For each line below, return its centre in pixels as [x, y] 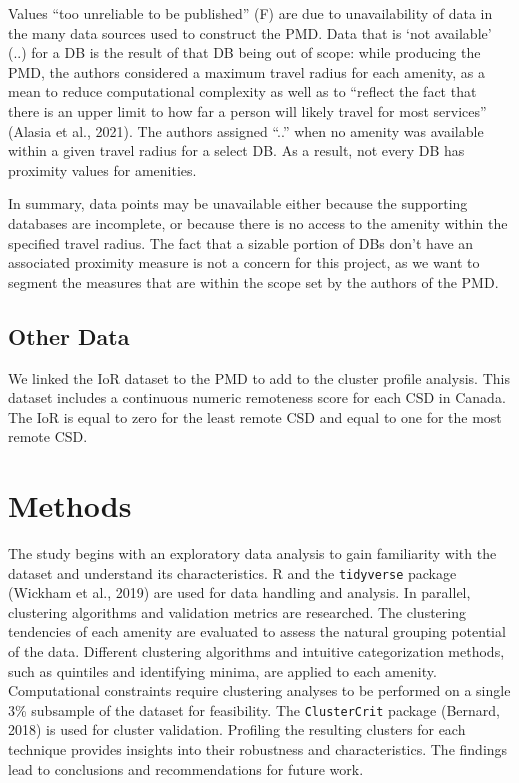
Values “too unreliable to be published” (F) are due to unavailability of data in [250, 13]
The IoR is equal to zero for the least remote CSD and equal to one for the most [255, 416]
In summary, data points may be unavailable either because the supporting [238, 203]
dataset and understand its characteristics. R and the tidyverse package [232, 572]
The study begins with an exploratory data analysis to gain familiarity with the [252, 553]
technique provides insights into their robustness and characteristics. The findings [258, 749]
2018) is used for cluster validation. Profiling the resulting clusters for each [237, 729]
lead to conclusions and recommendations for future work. [186, 768]
